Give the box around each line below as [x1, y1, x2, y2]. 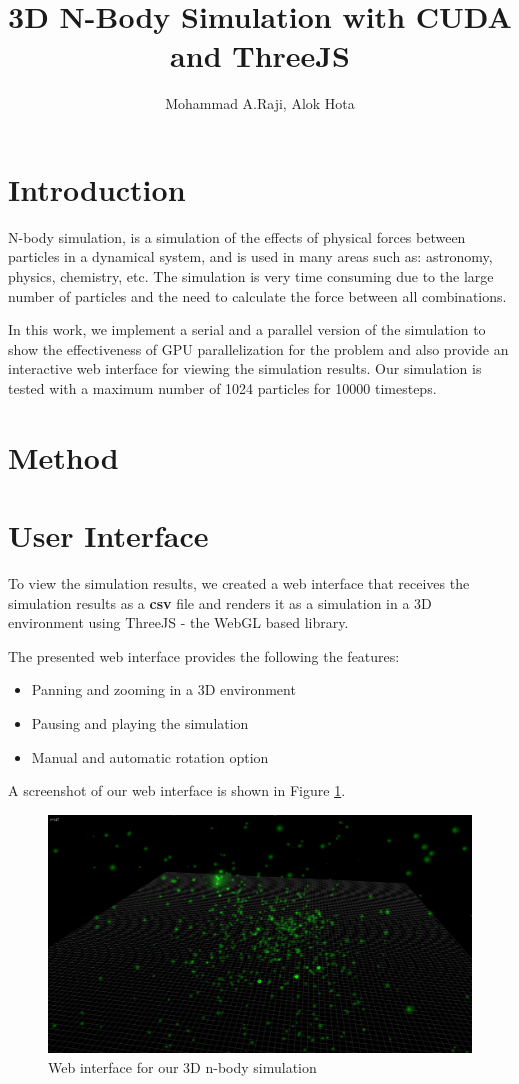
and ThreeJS [170, 35, 350, 76]
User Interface [8, 515, 209, 556]
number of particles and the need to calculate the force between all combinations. [8, 285, 507, 306]
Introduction [8, 168, 186, 209]
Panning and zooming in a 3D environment [31, 679, 296, 700]
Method [8, 436, 119, 477]
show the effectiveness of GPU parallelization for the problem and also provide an [8, 338, 509, 359]
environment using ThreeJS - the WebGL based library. [8, 612, 349, 633]
